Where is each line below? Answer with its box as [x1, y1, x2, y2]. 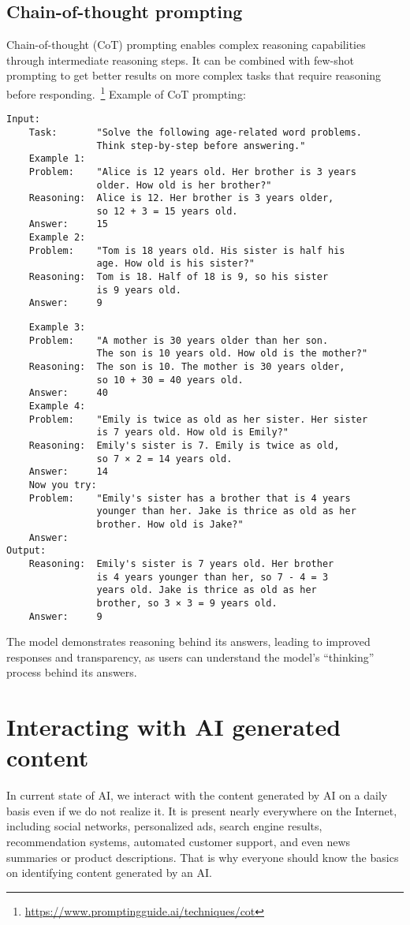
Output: [6, 545, 47, 557]
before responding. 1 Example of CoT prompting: [6, 83, 246, 102]
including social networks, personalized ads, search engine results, [6, 818, 322, 834]
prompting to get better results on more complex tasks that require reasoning [6, 67, 382, 84]
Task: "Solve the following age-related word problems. [28, 126, 363, 138]
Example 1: [28, 153, 86, 165]
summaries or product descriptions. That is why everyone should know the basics [6, 849, 399, 865]
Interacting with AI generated [6, 711, 341, 743]
